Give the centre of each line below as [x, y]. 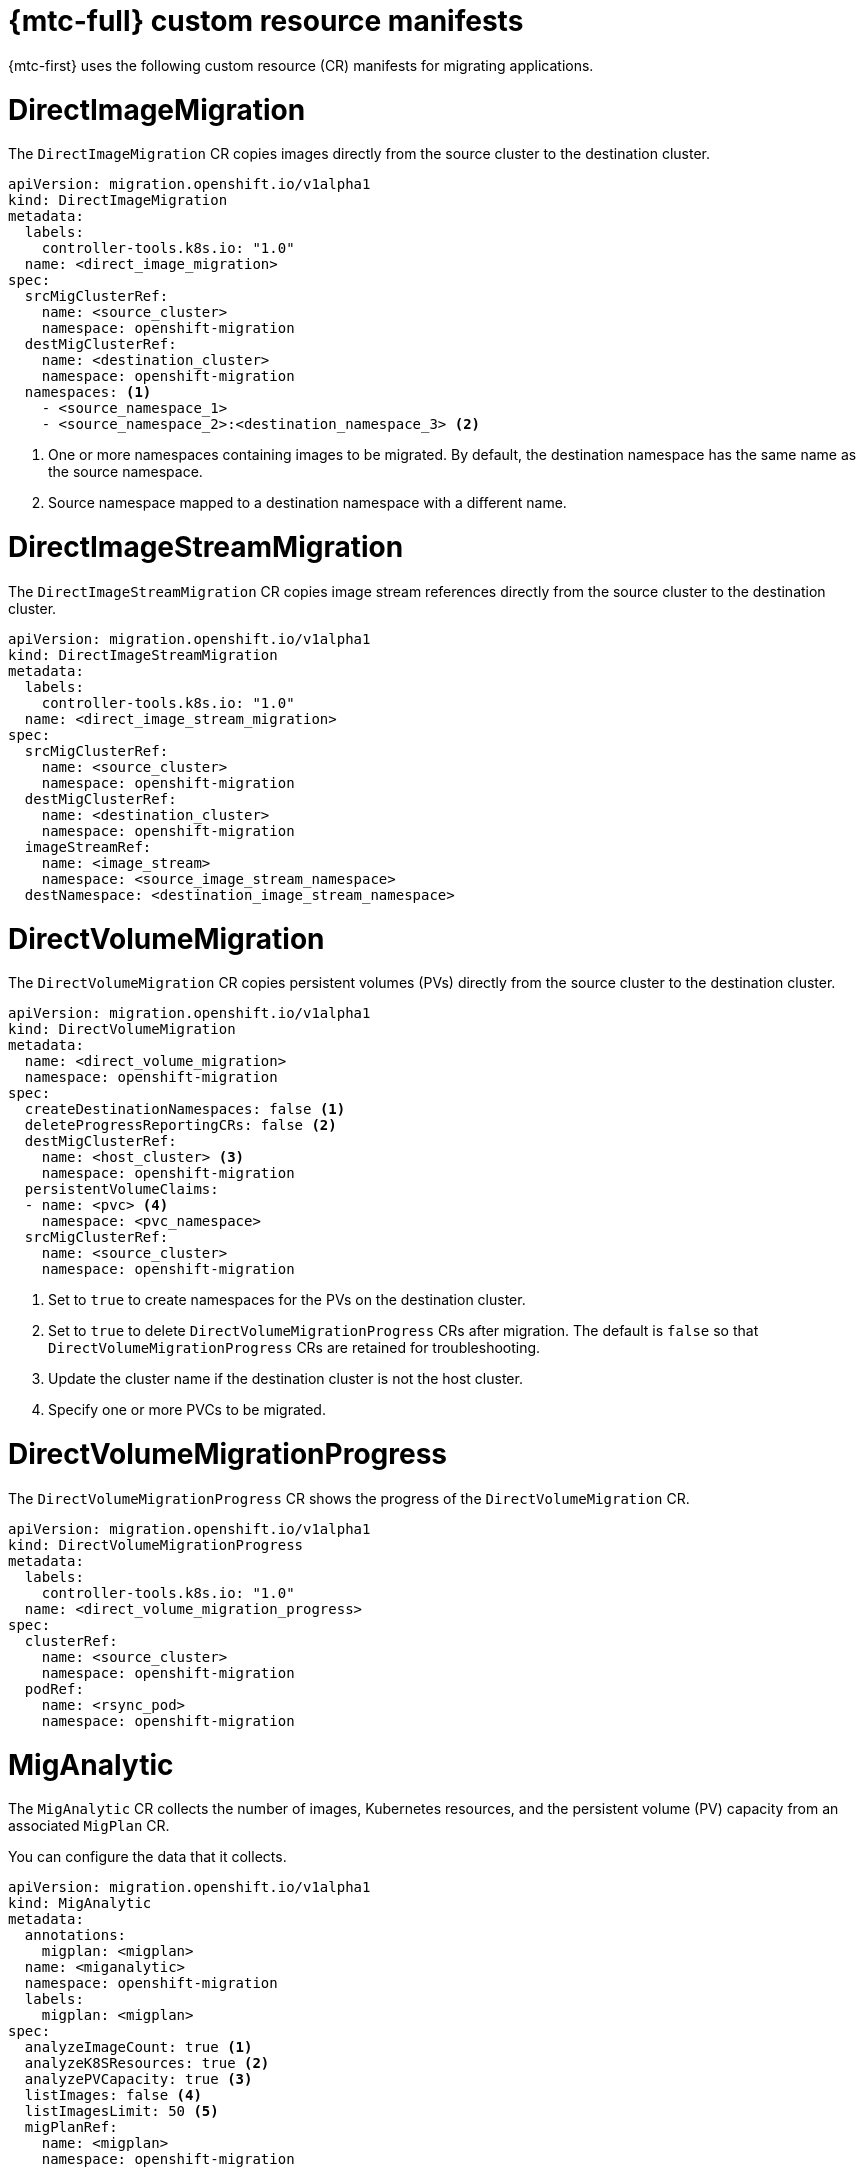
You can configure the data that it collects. [147, 1857]
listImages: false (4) [113, 2095]
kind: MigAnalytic [80, 1903]
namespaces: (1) [88, 392]
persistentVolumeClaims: [121, 1189]
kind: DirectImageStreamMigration [143, 654]
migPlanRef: [71, 2127]
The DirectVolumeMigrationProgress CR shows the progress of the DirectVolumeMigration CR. [349, 1498]
